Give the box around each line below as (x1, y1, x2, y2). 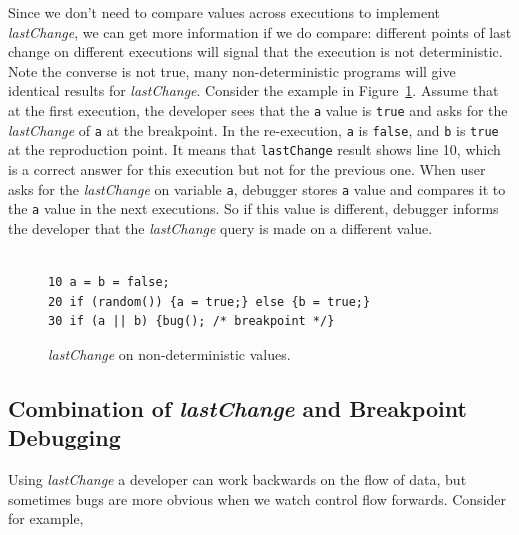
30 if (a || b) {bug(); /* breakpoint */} (48, 314, 335, 329)
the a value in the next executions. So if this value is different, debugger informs (8, 198, 499, 219)
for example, (8, 508, 84, 529)
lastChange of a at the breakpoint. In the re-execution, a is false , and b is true (8, 119, 499, 140)
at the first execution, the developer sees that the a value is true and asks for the (8, 99, 508, 120)
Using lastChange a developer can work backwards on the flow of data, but (8, 469, 467, 489)
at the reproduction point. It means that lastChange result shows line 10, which (8, 139, 501, 160)
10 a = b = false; (48, 275, 170, 290)
